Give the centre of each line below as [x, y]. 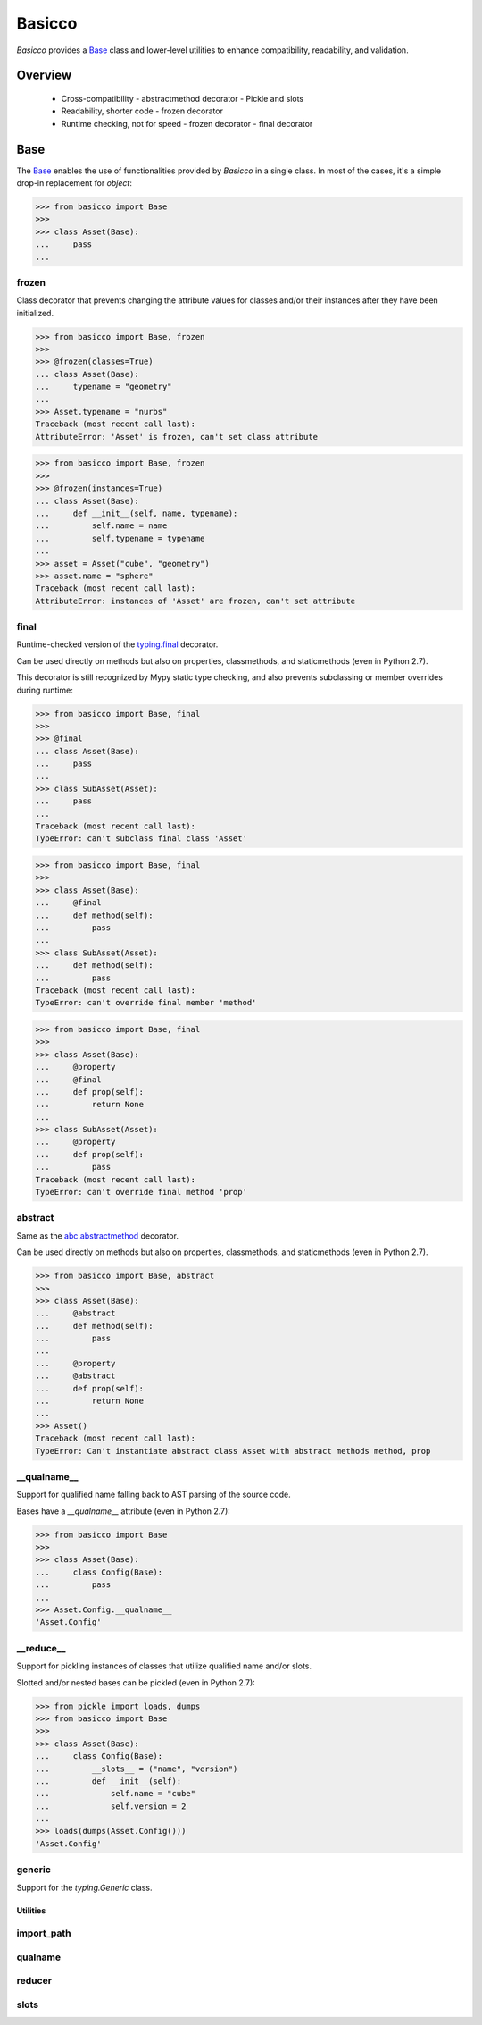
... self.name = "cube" [116, 1794]
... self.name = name [101, 526]
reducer [34, 1981]
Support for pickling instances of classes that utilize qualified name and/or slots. [164, 1666]
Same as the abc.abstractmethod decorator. [97, 1235]
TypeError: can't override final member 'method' [146, 1003]
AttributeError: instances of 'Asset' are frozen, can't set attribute [195, 601]
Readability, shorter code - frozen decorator [142, 111]
